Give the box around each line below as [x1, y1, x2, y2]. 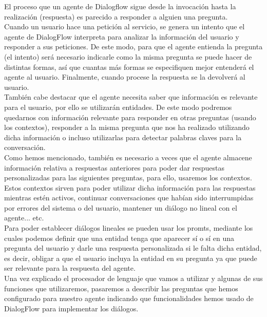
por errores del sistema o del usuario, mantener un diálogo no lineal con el [4, 202, 237, 213]
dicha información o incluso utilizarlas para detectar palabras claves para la [4, 132, 242, 142]
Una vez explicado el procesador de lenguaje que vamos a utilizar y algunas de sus [4, 273, 263, 284]
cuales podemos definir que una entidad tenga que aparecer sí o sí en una [4, 232, 235, 243]
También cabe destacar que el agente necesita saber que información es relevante [4, 91, 258, 102]
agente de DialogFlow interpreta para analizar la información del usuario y [4, 31, 239, 42]
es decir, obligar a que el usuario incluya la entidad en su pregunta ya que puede [4, 252, 257, 263]
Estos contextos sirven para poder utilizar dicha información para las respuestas [4, 182, 256, 193]
